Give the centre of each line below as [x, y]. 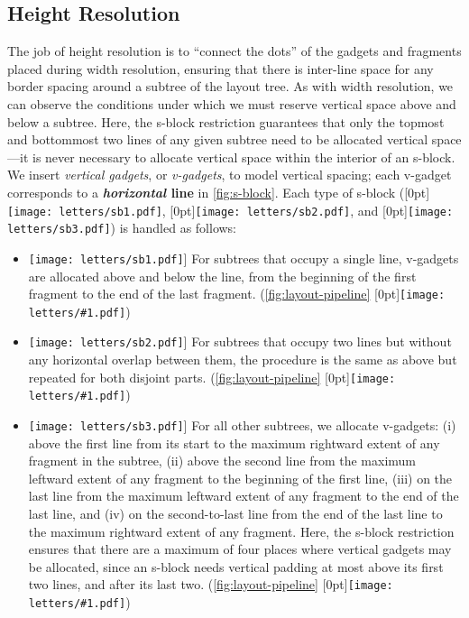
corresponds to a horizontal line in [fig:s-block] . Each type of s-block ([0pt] [219, 192]
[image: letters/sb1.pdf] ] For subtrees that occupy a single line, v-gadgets [244, 258]
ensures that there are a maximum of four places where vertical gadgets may [240, 549]
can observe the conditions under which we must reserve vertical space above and [232, 103]
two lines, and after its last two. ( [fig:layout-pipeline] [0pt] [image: [211, 584]
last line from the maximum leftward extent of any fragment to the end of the [244, 496]
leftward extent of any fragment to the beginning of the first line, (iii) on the [240, 478]
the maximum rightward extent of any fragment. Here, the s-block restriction [241, 531]
